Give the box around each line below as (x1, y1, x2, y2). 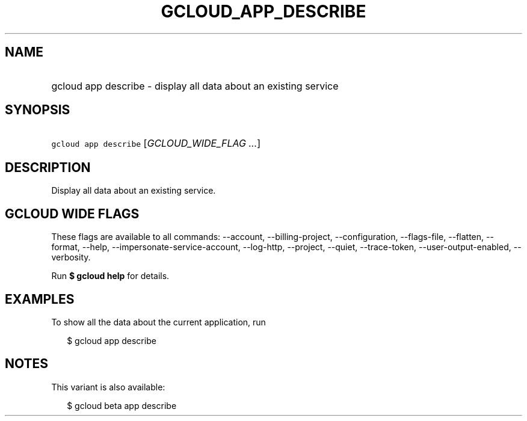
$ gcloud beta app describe (67, 400, 177, 411)
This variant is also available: (51, 381, 165, 392)
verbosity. (51, 252, 91, 263)
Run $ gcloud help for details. (51, 271, 170, 281)
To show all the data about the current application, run (51, 316, 266, 327)
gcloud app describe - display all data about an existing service (51, 79, 339, 92)
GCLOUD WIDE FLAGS (5, 206, 140, 221)
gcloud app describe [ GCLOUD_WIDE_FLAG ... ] (51, 137, 261, 150)
